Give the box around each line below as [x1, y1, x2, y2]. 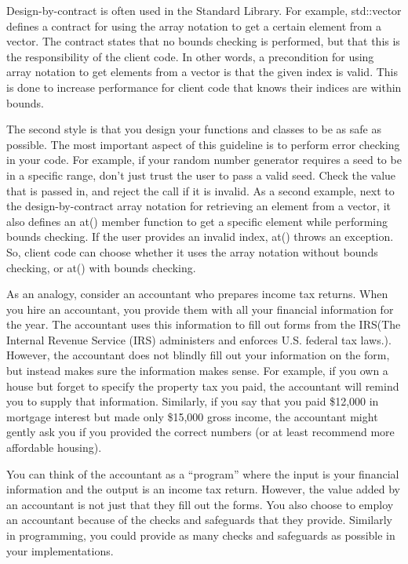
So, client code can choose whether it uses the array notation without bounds [6, 243, 378, 260]
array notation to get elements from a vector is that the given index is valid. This [6, 64, 398, 80]
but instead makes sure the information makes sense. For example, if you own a [6, 362, 388, 379]
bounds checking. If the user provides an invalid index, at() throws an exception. [6, 228, 394, 245]
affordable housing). [6, 439, 102, 456]
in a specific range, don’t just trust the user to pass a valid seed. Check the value [6, 166, 396, 183]
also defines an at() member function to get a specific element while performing [6, 213, 388, 229]
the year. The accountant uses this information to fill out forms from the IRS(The [6, 316, 401, 333]
